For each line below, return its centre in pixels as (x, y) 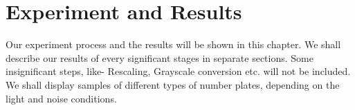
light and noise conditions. (61, 98)
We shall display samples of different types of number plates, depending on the (173, 84)
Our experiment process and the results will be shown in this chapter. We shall (173, 44)
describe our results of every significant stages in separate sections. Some (160, 57)
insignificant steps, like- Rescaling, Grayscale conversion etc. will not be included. (178, 71)
